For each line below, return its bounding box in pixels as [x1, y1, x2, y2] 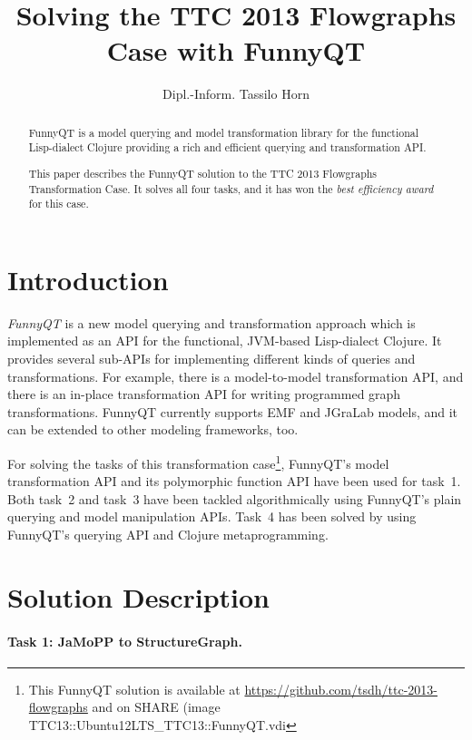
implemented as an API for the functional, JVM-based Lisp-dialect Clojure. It [7, 331, 442, 350]
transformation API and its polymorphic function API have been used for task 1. [7, 472, 461, 491]
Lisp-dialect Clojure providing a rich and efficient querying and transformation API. [28, 140, 427, 155]
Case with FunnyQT [106, 32, 366, 69]
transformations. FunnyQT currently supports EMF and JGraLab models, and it [7, 402, 458, 421]
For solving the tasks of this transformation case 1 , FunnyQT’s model [7, 451, 389, 472]
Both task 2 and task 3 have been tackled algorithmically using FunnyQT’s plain [7, 489, 462, 508]
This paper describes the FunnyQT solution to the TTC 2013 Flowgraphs [28, 165, 378, 180]
